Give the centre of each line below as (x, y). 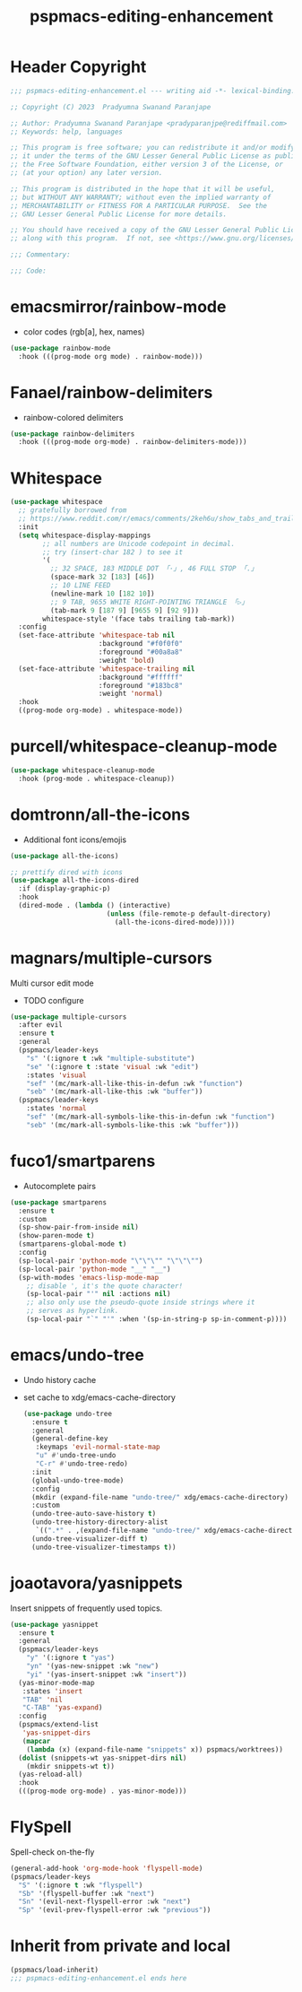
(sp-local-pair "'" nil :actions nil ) (99, 1294)
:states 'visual (57, 1075)
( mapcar (36, 1741)
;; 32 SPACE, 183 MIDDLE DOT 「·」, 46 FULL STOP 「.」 (154, 569)
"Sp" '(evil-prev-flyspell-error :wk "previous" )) (115, 1910)
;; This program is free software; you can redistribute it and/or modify (153, 148)
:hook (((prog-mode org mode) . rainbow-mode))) (111, 356)
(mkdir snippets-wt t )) (71, 1766)
